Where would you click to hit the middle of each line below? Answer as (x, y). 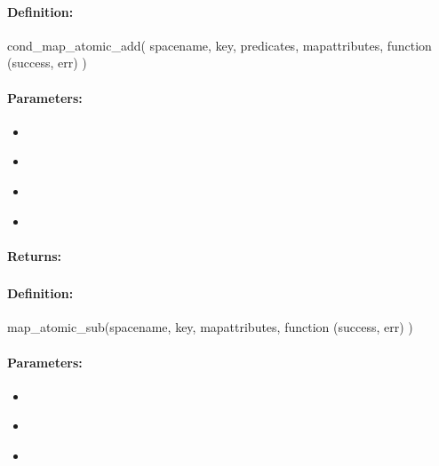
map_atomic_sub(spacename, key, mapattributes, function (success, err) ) (210, 327)
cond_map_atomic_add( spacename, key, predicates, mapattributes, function (219, 45)
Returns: (35, 255)
